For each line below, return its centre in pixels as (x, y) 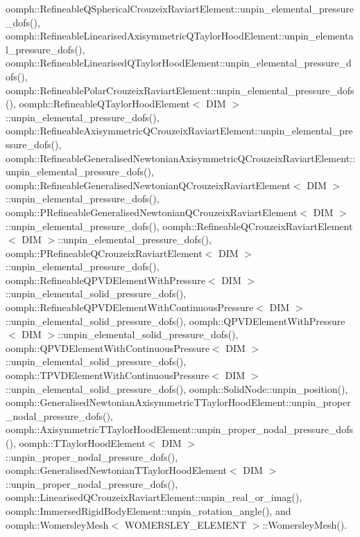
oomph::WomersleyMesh (57, 524)
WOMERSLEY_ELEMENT (186, 524)
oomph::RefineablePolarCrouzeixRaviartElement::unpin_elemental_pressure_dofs (180, 90)
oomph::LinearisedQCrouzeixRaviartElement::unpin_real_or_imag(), (154, 497)
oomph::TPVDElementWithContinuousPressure (108, 375)
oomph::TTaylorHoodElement (82, 443)
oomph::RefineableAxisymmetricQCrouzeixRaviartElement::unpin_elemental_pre (179, 131)
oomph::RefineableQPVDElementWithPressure (105, 280)
